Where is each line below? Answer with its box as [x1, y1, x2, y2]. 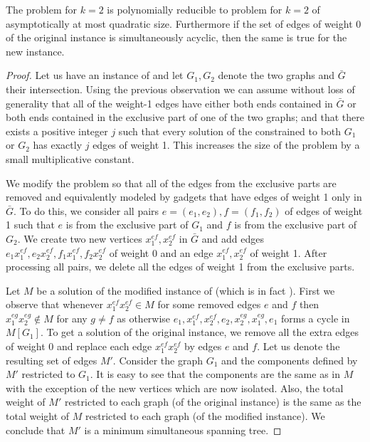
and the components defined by [221, 352, 358, 367]
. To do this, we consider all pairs [14, 203, 159, 218]
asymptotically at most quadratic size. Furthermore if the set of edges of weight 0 [6, 16, 361, 31]
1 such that [6, 217, 55, 232]
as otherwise [117, 310, 171, 325]
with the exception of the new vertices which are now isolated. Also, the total [6, 380, 344, 395]
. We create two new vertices [17, 231, 142, 246]
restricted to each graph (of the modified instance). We [85, 409, 325, 423]
